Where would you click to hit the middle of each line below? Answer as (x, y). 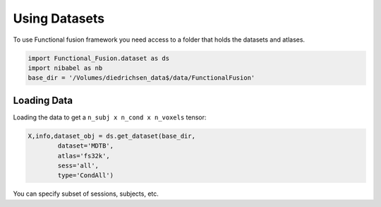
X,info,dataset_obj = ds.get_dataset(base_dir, (111, 136)
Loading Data (43, 100)
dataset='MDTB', (86, 146)
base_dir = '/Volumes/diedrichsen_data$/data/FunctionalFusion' (141, 78)
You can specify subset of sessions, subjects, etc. (86, 194)
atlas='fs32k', (84, 156)
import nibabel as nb (65, 68)
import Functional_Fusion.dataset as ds (98, 58)
